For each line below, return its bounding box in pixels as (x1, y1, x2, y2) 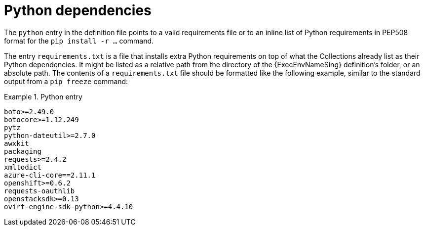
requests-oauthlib (4, 186, 75, 195)
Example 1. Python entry (4, 92, 82, 101)
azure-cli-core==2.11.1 (4, 171, 96, 179)
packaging (4, 147, 41, 155)
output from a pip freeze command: (4, 77, 128, 86)
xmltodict (4, 163, 41, 171)
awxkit (4, 139, 29, 147)
